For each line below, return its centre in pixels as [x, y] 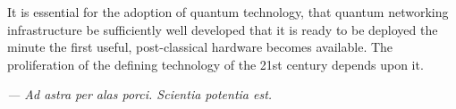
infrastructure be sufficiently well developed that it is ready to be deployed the [223, 29]
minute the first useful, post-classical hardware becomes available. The [200, 47]
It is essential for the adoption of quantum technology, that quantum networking [228, 12]
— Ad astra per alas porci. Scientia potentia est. [140, 94]
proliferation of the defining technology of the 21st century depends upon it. [215, 64]
